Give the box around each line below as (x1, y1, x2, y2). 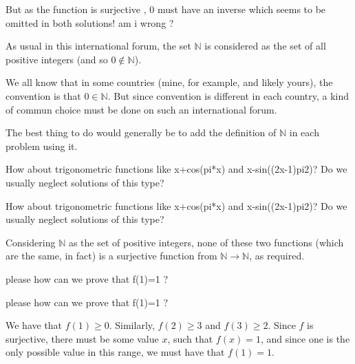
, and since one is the (260, 331, 350, 345)
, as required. (249, 248, 305, 263)
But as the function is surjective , (6, 2, 147, 16)
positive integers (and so (6, 52, 108, 66)
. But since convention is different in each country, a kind (107, 88, 349, 103)
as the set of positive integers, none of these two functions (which (68, 235, 344, 249)
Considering (6, 235, 56, 249)
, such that (167, 331, 213, 345)
